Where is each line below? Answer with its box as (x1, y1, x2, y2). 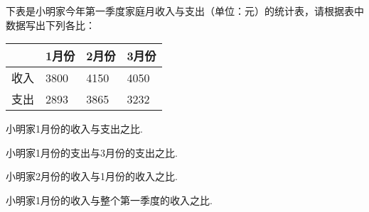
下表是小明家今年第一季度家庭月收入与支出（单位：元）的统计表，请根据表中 (6, 4, 364, 18)
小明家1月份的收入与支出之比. (6, 121, 143, 136)
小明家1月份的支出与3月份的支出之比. (6, 145, 178, 160)
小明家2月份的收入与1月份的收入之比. (6, 169, 178, 184)
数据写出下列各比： (6, 17, 95, 32)
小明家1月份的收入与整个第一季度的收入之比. (6, 192, 213, 207)
